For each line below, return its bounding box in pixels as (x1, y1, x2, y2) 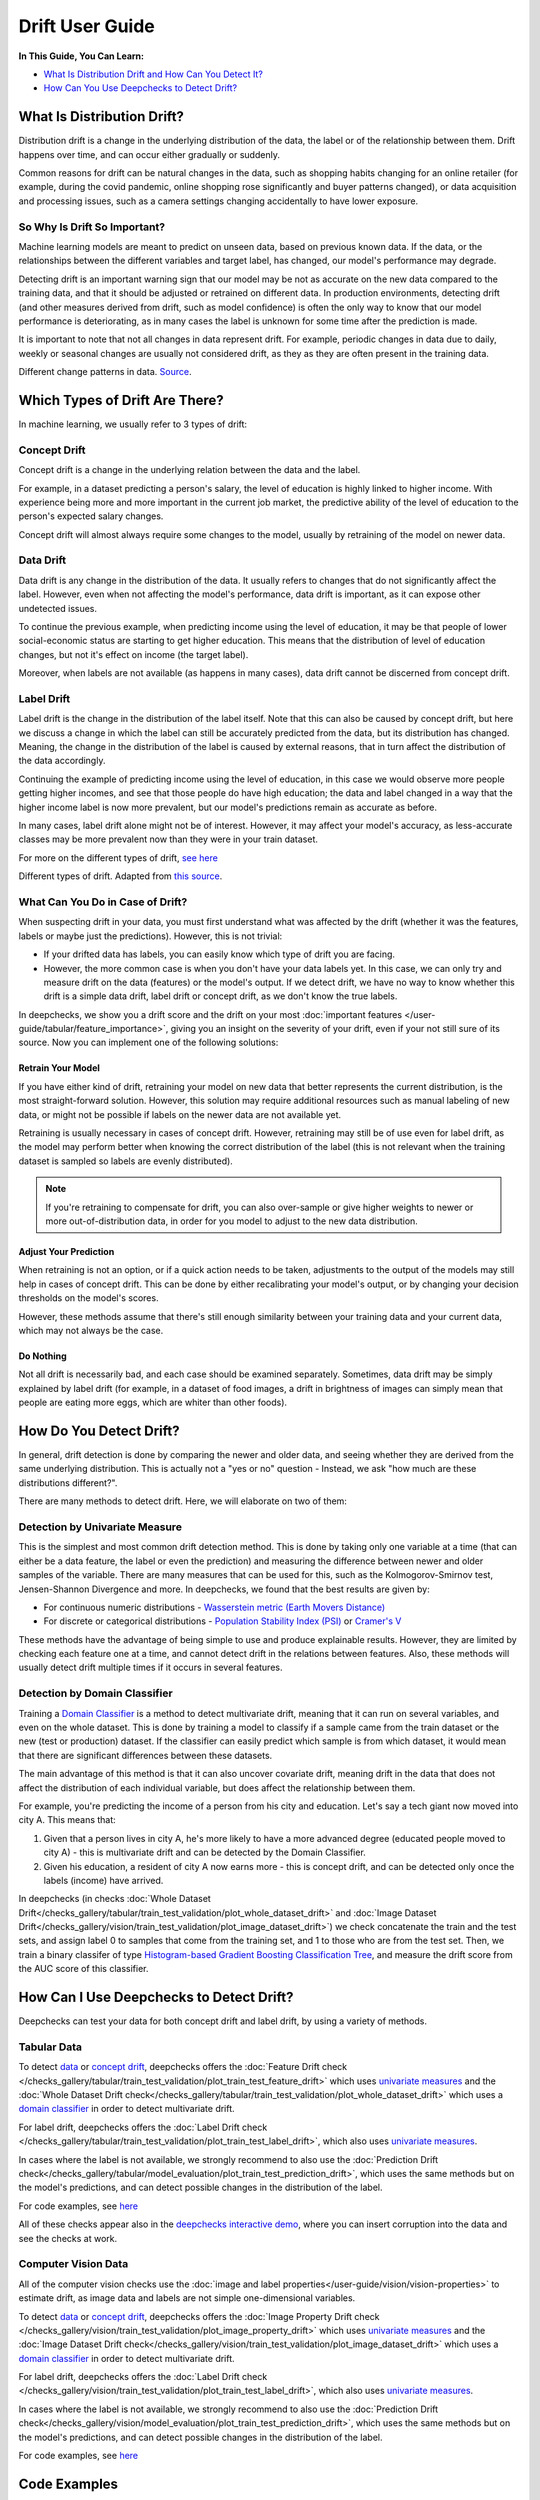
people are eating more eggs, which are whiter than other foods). (18, 1396, 288, 1409)
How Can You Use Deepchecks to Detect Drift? (43, 82, 238, 94)
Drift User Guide (18, 15, 155, 37)
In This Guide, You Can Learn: (18, 50, 145, 62)
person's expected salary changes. (18, 510, 164, 522)
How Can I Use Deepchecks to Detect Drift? (18, 1989, 294, 2006)
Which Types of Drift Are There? (18, 391, 224, 409)
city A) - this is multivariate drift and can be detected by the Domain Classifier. (43, 1846, 367, 1859)
